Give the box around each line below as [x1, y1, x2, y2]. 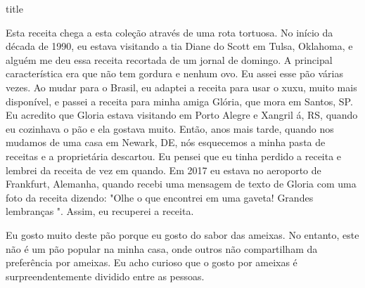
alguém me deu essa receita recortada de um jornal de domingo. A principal [6, 52, 333, 67]
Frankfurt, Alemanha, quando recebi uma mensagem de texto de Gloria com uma [6, 176, 357, 191]
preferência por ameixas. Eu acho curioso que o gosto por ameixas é [6, 255, 297, 270]
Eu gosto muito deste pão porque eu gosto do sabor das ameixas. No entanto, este [6, 227, 359, 242]
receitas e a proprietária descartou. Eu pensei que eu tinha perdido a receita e [6, 148, 342, 163]
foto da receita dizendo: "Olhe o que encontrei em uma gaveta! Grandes [6, 190, 314, 204]
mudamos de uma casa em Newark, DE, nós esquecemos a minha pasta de [6, 135, 326, 150]
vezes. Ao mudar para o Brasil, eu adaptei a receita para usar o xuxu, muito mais [6, 79, 357, 94]
